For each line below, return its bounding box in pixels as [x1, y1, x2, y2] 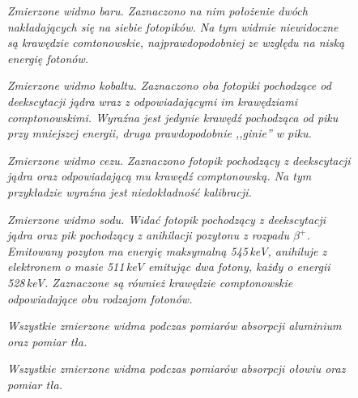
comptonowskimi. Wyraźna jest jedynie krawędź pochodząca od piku [7, 108, 339, 125]
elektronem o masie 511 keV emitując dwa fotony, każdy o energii [7, 258, 330, 275]
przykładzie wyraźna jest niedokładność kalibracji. [7, 183, 252, 200]
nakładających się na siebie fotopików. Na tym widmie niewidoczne [7, 18, 339, 35]
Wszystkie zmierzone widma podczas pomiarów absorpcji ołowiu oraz [7, 360, 346, 377]
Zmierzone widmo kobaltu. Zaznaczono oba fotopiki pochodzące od [7, 77, 331, 94]
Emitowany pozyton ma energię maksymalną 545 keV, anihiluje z [7, 242, 327, 259]
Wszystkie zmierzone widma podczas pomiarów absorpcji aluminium [7, 317, 342, 334]
